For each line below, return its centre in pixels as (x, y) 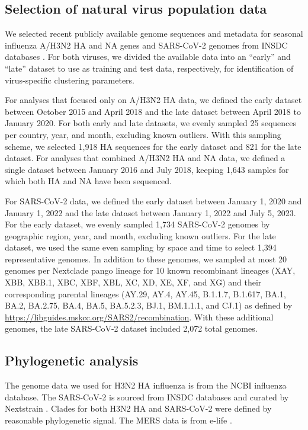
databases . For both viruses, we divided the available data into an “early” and (148, 57)
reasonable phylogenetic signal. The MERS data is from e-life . (118, 420)
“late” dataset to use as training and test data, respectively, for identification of (149, 68)
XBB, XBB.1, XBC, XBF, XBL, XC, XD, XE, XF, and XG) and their (133, 282)
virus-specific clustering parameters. (70, 80)
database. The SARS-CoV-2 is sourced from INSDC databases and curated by (147, 397)
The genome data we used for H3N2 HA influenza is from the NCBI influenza (146, 385)
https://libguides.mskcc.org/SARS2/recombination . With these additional (139, 317)
